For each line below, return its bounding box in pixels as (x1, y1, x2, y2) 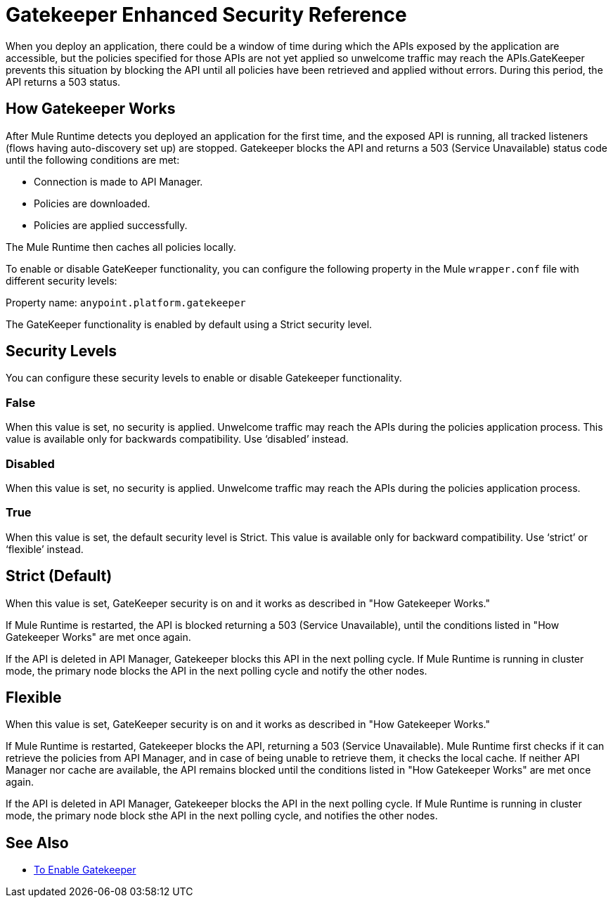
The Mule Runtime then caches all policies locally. (6, 240, 236, 253)
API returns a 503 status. (6, 75, 121, 88)
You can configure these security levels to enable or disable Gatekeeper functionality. (6, 372, 402, 384)
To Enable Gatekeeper (34, 864, 136, 876)
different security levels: (6, 274, 117, 287)
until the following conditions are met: (6, 153, 180, 166)
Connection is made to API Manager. (34, 175, 203, 188)
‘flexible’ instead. (6, 543, 84, 555)
